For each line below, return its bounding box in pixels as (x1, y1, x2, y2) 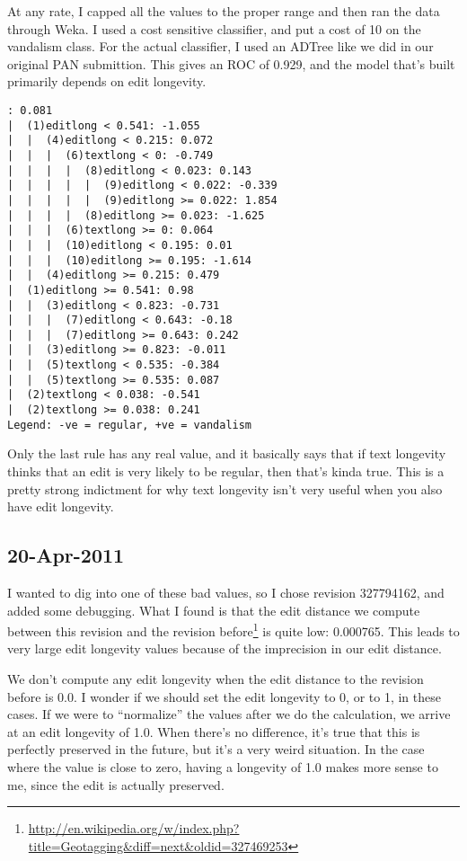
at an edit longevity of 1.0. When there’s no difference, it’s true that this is (7, 722, 420, 741)
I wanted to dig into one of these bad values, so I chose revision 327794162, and (7, 582, 445, 601)
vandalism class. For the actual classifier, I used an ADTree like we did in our (7, 37, 434, 56)
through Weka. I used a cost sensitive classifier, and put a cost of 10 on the (7, 19, 421, 38)
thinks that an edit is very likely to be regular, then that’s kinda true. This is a (7, 462, 445, 480)
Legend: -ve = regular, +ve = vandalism (7, 418, 252, 431)
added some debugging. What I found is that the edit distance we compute (7, 600, 420, 619)
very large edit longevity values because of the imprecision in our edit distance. (7, 639, 442, 658)
